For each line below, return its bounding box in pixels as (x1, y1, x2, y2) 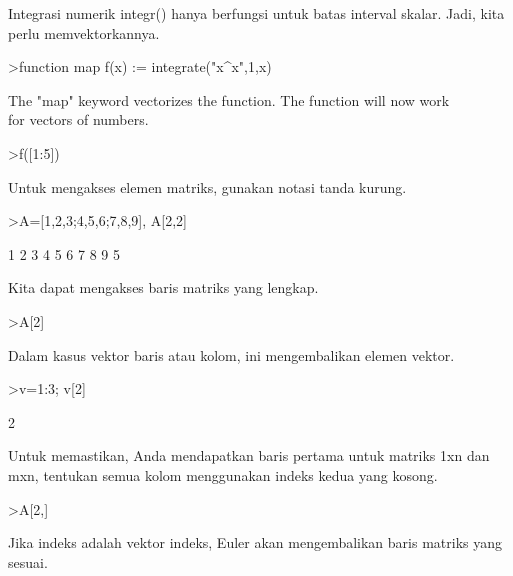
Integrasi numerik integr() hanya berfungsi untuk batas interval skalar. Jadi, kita (8, 3, 505, 23)
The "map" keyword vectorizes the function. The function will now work (8, 89, 450, 110)
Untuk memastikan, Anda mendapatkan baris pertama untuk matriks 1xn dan (8, 445, 490, 466)
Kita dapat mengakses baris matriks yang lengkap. (8, 277, 319, 298)
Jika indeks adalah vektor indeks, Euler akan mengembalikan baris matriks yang (8, 532, 503, 553)
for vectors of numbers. (8, 109, 149, 130)
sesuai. (8, 551, 48, 572)
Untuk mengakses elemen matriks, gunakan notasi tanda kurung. (8, 176, 407, 197)
